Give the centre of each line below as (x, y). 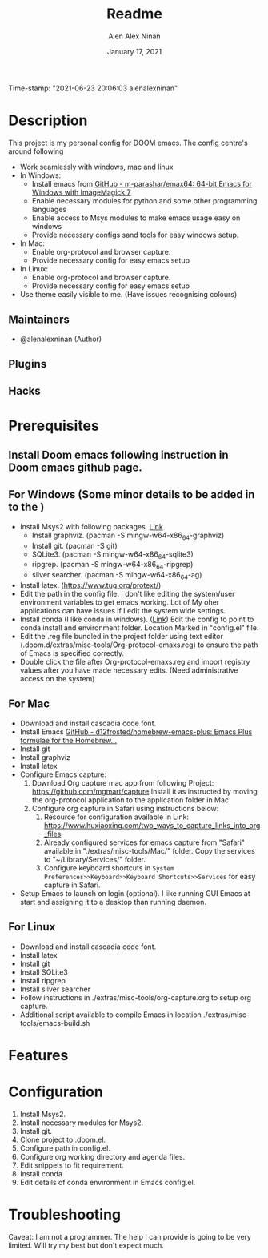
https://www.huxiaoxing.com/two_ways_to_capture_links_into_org (152, 825)
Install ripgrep (43, 980)
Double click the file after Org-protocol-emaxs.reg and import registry (135, 662)
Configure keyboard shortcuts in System (109, 868)
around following (36, 151)
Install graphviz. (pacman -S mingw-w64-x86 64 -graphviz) (128, 536)
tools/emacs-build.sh (55, 1023)
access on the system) (57, 679)
